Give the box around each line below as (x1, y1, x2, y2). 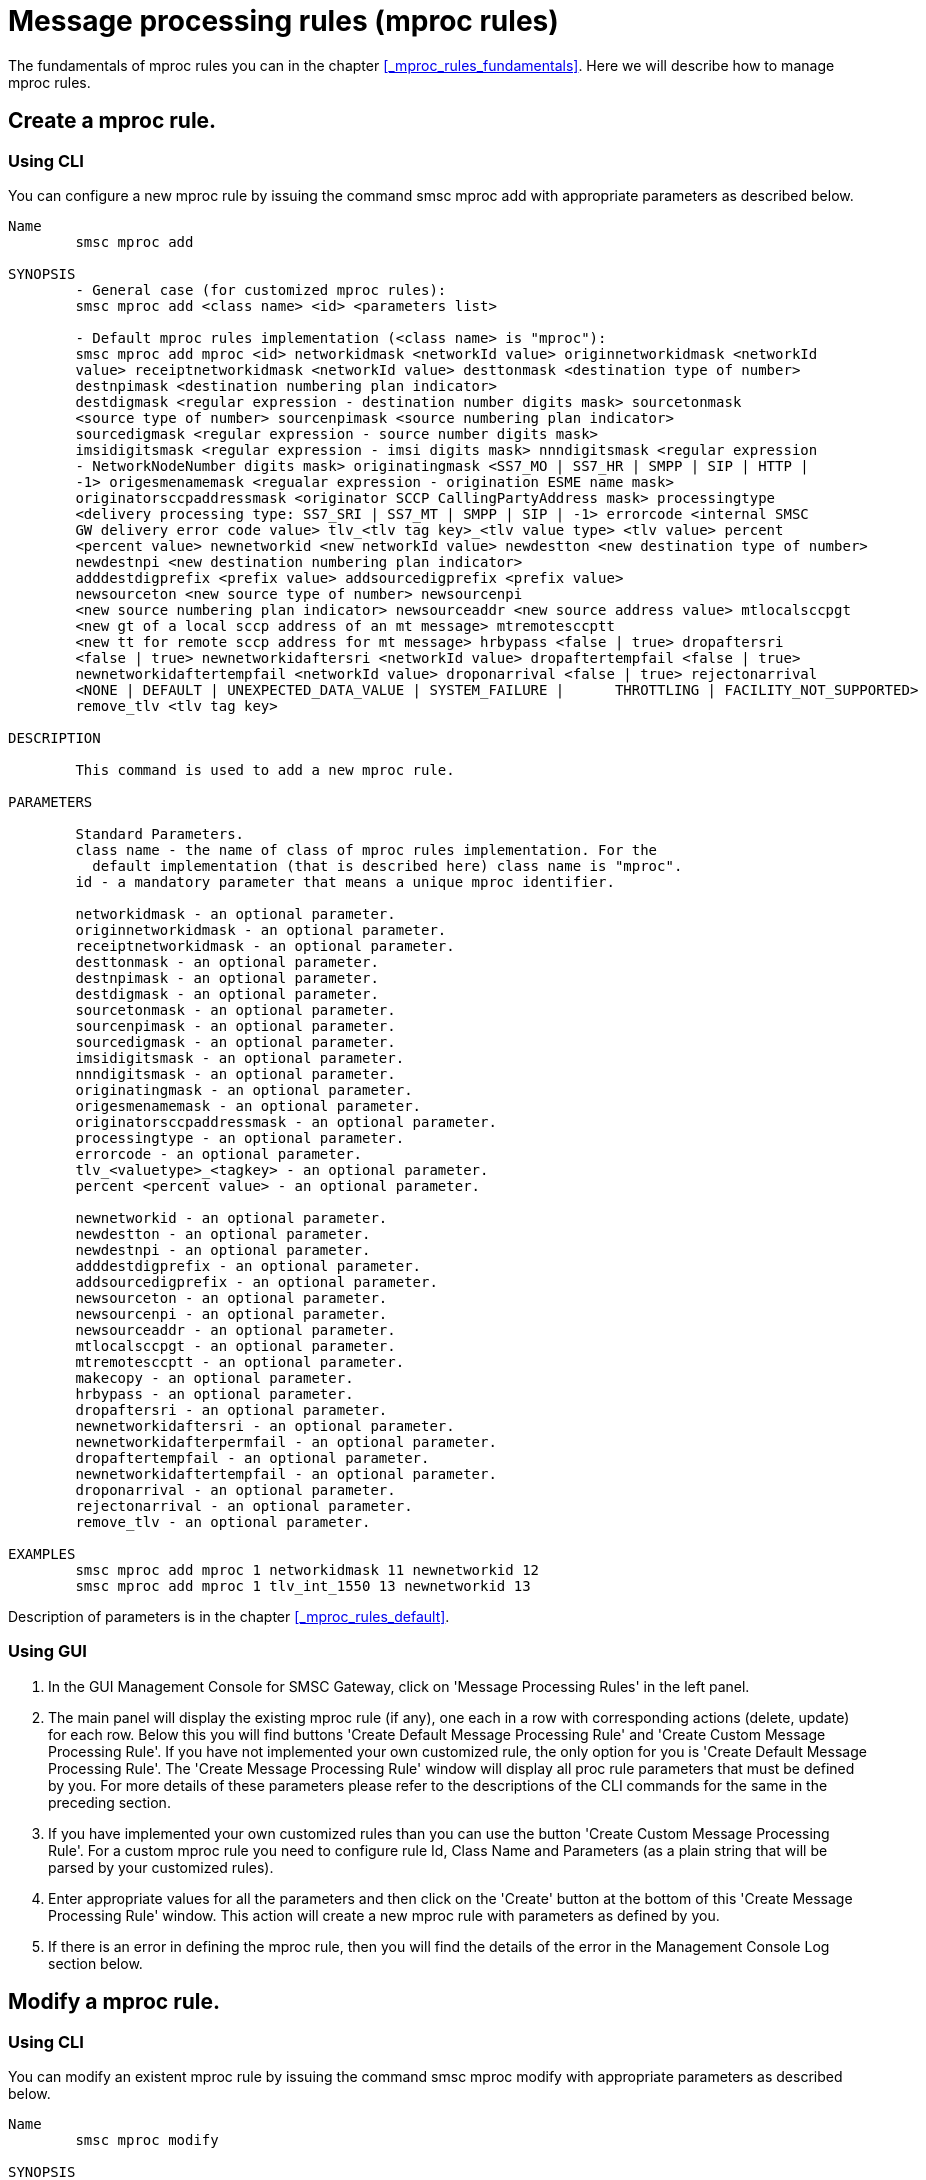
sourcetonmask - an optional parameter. (75, 1001, 396, 1018)
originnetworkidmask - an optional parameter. (75, 921, 447, 938)
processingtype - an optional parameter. (75, 1129, 405, 1146)
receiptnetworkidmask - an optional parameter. (75, 937, 455, 954)
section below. (48, 1954, 143, 1972)
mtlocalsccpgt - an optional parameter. (75, 1337, 396, 1354)
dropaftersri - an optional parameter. (75, 1401, 388, 1418)
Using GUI (8, 1641, 87, 1662)
